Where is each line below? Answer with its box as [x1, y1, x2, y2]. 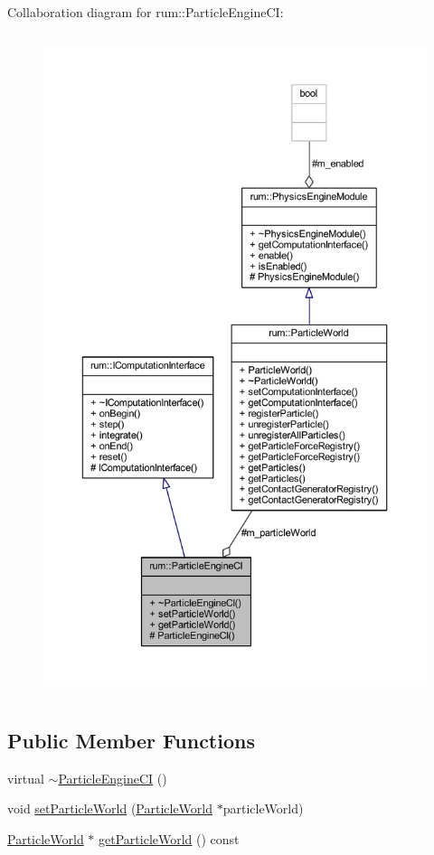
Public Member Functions [7, 726, 255, 754]
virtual [7, 768, 44, 787]
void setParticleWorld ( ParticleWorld [7, 799, 213, 818]
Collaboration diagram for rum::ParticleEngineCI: [7, 3, 284, 21]
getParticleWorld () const [99, 829, 240, 848]
